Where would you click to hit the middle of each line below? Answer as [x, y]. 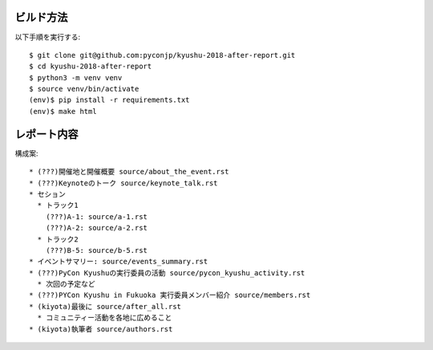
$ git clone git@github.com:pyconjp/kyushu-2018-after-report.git [162, 55]
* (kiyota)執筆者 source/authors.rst [101, 329]
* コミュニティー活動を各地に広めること [105, 318]
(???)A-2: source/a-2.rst [97, 228]
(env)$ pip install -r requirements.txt [109, 100]
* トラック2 [58, 239]
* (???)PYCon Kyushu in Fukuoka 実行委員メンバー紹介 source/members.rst [170, 295]
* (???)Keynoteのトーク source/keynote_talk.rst [123, 183]
